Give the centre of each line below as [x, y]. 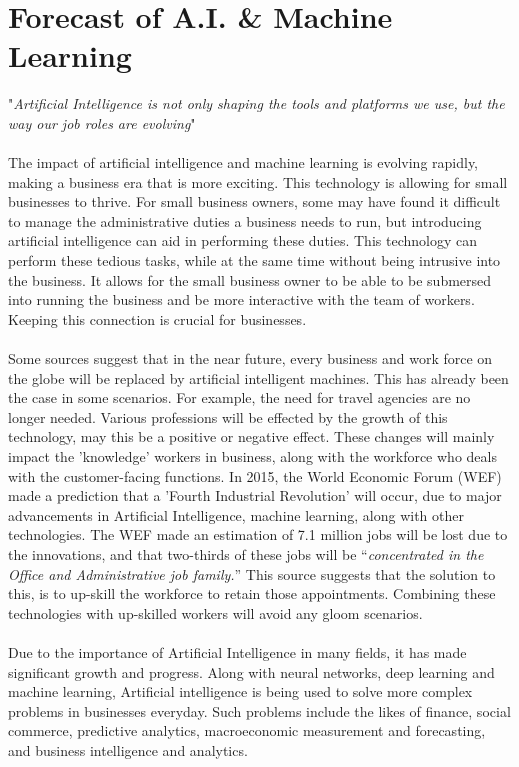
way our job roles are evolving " [102, 122]
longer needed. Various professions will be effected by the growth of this [228, 416]
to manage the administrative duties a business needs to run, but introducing [245, 220]
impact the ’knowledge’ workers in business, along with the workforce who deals [252, 456]
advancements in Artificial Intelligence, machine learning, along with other [236, 514]
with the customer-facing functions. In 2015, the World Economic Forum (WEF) [255, 475]
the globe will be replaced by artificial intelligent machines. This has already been [258, 377]
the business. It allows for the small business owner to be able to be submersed [250, 279]
